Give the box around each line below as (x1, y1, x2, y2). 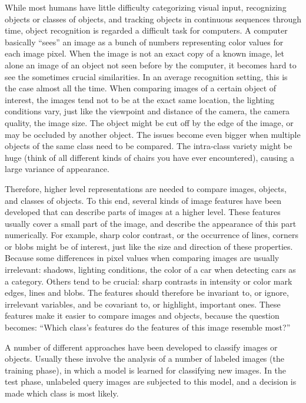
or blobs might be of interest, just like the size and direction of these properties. (5, 240, 293, 252)
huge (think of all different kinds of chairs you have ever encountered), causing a (5, 151, 294, 163)
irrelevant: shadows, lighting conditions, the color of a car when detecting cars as (5, 263, 296, 276)
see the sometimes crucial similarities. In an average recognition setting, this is (5, 70, 288, 82)
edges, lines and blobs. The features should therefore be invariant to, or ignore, (5, 286, 289, 299)
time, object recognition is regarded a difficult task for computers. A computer (5, 24, 288, 37)
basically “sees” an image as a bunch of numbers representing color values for (5, 35, 284, 48)
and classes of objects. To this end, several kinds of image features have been (5, 194, 282, 206)
